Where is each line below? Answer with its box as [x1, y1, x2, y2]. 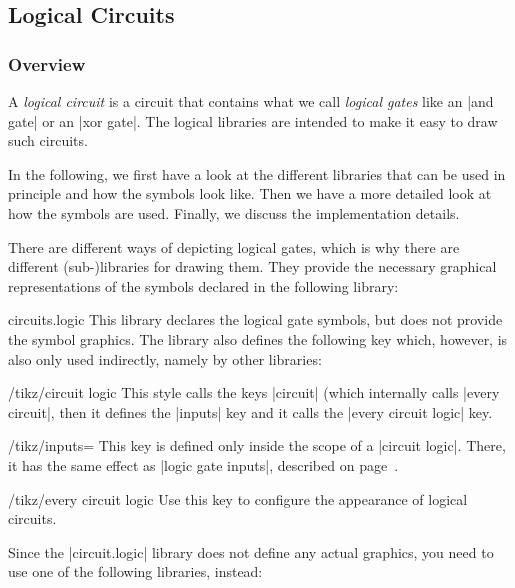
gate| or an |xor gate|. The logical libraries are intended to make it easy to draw [8, 110, 498, 131]
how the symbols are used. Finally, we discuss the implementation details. [8, 202, 460, 223]
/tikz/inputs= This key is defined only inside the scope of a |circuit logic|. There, [8, 435, 506, 456]
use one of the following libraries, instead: [8, 561, 263, 582]
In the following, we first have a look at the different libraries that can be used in [8, 163, 506, 184]
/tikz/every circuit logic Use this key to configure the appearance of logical [8, 488, 468, 509]
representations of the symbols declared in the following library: [8, 275, 399, 296]
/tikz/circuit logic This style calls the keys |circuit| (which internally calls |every [8, 382, 500, 403]
